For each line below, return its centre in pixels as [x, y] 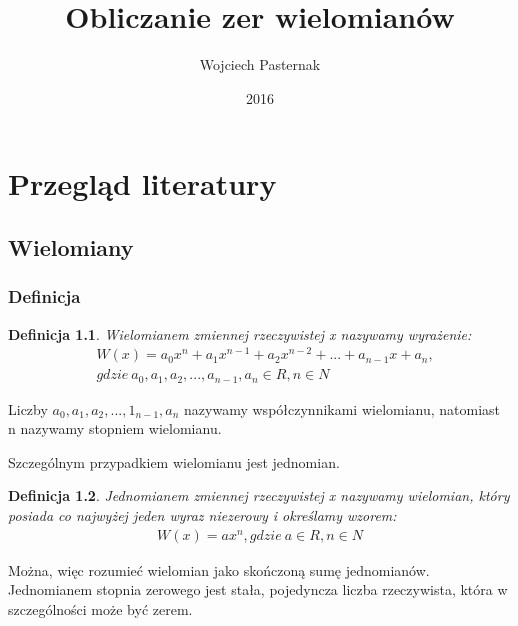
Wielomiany [71, 246]
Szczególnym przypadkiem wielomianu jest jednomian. [174, 461]
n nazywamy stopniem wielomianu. [115, 428]
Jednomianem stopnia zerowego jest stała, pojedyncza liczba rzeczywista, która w [258, 589]
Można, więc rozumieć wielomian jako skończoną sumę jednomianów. [219, 569]
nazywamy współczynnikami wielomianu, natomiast [342, 408]
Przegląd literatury [142, 183]
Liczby [28, 408]
